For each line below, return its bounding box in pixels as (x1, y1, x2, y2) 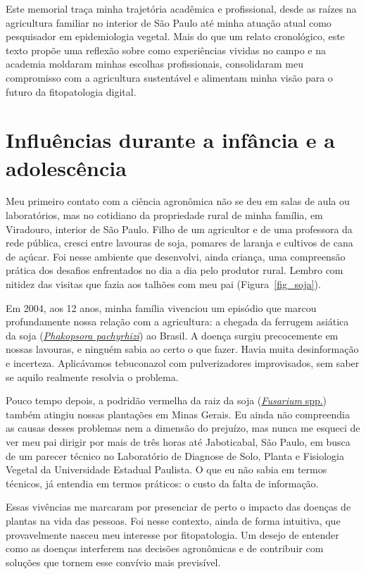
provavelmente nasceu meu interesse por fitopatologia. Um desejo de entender (6, 527, 339, 542)
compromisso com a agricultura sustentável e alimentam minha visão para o (6, 70, 333, 85)
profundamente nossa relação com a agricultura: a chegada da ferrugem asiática (6, 314, 349, 329)
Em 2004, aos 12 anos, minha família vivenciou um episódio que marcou (6, 300, 317, 315)
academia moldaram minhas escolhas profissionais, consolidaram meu (6, 56, 303, 71)
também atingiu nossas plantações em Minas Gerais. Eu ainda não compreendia (6, 406, 350, 421)
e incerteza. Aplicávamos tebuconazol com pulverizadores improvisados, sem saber (6, 356, 360, 370)
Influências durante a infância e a (6, 125, 335, 154)
